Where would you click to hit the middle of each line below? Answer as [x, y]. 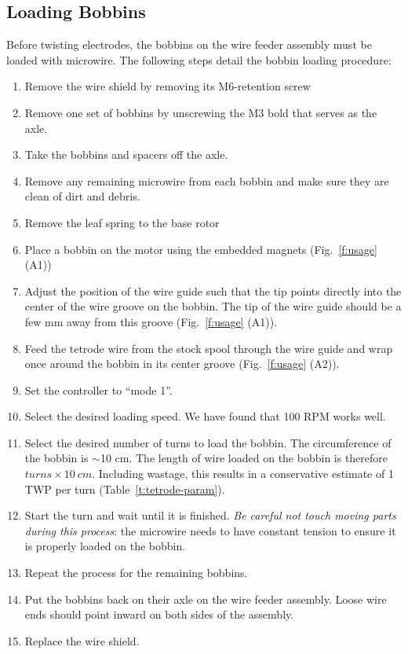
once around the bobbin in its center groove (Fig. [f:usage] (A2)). [182, 364]
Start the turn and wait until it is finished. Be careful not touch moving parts [210, 515]
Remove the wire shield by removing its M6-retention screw [168, 86]
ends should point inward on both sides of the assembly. [159, 614]
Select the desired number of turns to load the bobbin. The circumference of [208, 442]
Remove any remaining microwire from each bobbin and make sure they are [207, 180]
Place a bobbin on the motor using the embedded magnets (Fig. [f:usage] [201, 249]
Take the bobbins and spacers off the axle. [126, 154]
